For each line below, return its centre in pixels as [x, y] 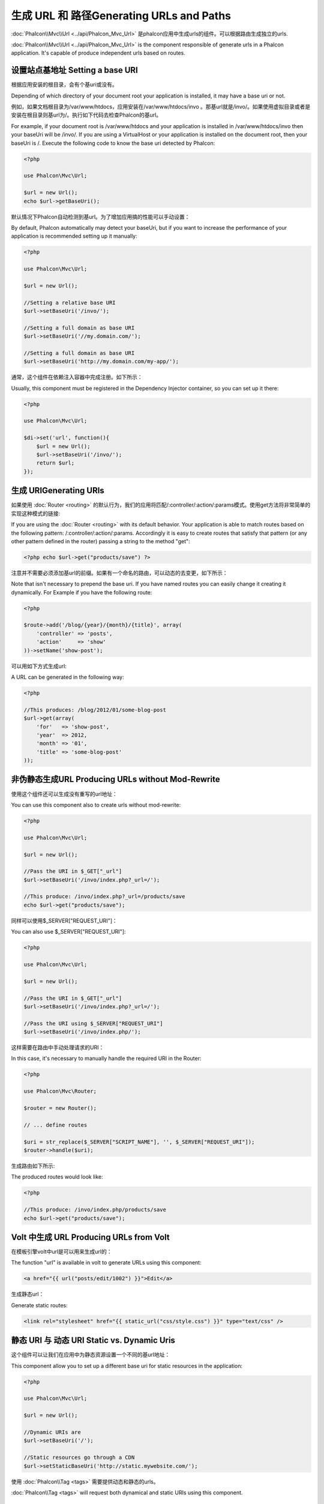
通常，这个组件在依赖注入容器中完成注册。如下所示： [77, 377]
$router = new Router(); [60, 1108]
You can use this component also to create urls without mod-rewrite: [96, 805]
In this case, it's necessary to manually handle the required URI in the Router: [106, 1058]
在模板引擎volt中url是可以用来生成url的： [61, 1252]
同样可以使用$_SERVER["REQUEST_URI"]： [64, 920]
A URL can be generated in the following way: [67, 677]
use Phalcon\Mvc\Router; [60, 1091]
